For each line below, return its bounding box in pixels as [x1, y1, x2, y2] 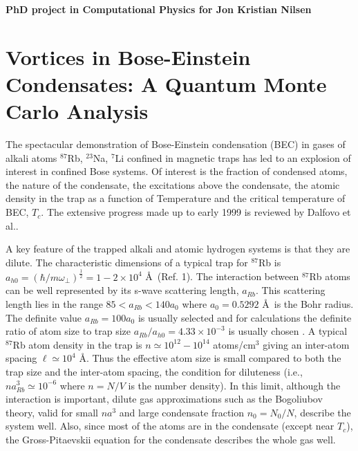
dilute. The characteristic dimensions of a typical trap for [6, 255, 248, 269]
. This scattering [256, 283, 326, 297]
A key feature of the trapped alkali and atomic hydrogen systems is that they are [6, 241, 350, 256]
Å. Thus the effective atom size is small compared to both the [79, 351, 341, 365]
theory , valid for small [6, 405, 98, 419]
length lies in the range [6, 296, 103, 311]
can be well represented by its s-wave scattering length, [6, 283, 239, 297]
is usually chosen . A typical [228, 324, 348, 338]
